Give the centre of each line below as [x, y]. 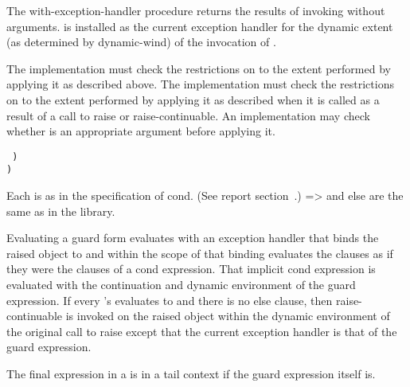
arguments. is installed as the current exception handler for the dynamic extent [200, 26]
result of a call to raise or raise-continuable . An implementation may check [188, 115]
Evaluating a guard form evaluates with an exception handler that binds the [193, 238]
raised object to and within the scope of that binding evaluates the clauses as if [200, 253]
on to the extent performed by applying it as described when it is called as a [193, 99]
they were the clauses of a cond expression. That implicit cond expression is [191, 269]
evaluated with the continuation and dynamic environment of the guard [181, 285]
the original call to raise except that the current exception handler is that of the [202, 331]
